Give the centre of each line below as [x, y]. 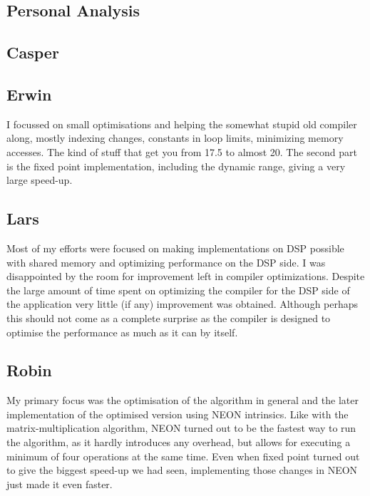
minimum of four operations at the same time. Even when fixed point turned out [183, 456]
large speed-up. [40, 180]
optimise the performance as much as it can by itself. [122, 332]
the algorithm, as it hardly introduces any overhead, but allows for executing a [179, 442]
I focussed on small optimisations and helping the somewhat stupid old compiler [182, 124]
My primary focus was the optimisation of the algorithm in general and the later [183, 400]
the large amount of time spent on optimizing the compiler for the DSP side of [178, 290]
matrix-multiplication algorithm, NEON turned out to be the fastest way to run [181, 428]
